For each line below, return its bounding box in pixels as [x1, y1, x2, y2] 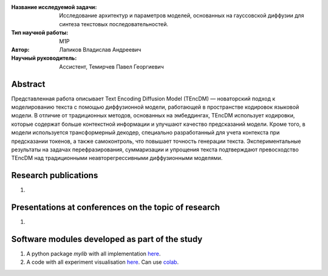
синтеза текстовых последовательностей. [59, 20, 168, 27]
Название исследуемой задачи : [11, 4, 97, 10]
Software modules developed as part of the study [11, 234, 203, 244]
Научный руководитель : [11, 55, 77, 62]
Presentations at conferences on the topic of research [11, 202, 220, 213]
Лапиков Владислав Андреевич [59, 46, 142, 53]
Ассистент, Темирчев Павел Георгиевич [59, 63, 164, 70]
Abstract [11, 79, 46, 89]
